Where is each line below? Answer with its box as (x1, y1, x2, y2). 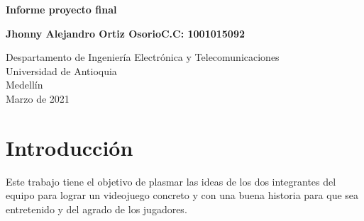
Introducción (6, 132, 133, 161)
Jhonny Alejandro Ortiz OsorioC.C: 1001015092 (6, 25, 245, 40)
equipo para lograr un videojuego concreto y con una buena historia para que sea (6, 188, 359, 203)
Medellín (6, 77, 43, 92)
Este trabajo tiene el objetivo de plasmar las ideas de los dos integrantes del (6, 174, 336, 188)
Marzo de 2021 (6, 91, 70, 106)
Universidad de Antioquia (6, 63, 117, 78)
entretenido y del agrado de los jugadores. (6, 201, 187, 216)
